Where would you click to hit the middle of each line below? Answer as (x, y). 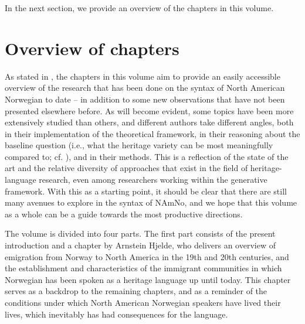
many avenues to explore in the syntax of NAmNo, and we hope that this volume (151, 202)
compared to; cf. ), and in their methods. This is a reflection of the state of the (147, 156)
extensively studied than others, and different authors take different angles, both (149, 122)
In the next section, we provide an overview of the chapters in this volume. (139, 8)
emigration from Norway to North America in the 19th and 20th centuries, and (147, 256)
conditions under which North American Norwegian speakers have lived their (143, 302)
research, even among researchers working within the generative (153, 180)
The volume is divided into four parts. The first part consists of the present (140, 233)
